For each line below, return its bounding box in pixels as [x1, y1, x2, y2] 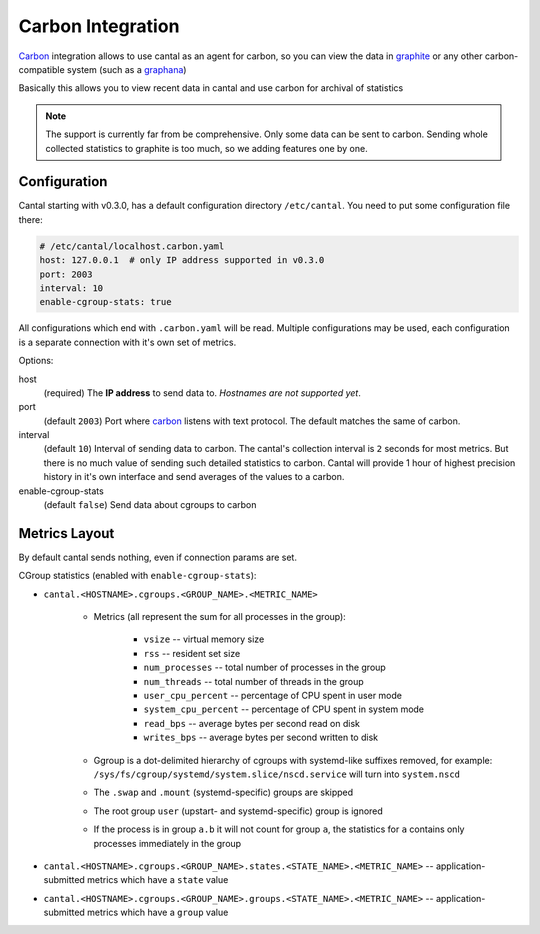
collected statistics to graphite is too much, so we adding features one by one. [45, 142, 369, 154]
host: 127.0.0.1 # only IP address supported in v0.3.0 [39, 255, 325, 266]
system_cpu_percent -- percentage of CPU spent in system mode [143, 703, 425, 715]
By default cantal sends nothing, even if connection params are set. [18, 551, 297, 563]
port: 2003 [39, 268, 93, 280]
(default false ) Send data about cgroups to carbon [43, 499, 257, 511]
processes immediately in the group [93, 837, 242, 849]
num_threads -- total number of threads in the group [143, 675, 364, 687]
